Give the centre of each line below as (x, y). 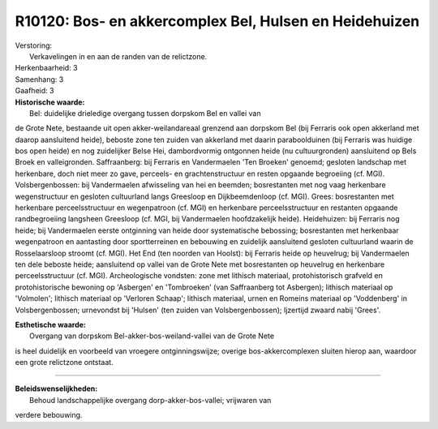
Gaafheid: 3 (34, 91)
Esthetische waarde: (51, 324)
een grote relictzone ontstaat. (64, 363)
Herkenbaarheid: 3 (46, 68)
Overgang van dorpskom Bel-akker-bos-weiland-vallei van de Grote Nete (152, 336)
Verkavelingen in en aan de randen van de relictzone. (118, 56)
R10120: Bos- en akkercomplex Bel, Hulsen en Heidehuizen (217, 21)
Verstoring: (34, 45)
